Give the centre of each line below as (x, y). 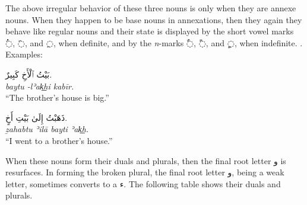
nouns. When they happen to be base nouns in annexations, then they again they (154, 19)
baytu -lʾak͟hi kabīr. (40, 86)
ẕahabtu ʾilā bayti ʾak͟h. (47, 129)
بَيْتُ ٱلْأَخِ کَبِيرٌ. (29, 74)
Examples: (24, 54)
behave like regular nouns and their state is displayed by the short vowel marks (150, 31)
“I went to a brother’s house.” (59, 140)
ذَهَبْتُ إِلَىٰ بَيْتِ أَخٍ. (37, 117)
